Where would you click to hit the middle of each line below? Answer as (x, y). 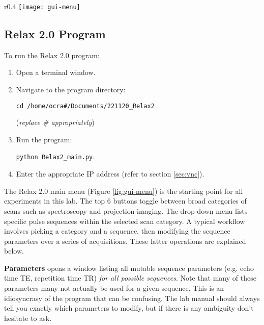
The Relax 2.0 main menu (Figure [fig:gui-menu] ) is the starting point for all (124, 191)
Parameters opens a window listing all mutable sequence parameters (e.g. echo (129, 268)
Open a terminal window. (56, 72)
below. (14, 251)
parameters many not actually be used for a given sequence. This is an (114, 288)
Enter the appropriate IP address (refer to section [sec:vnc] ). (110, 174)
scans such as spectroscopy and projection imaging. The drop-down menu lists (126, 210)
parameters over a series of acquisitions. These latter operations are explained (125, 241)
